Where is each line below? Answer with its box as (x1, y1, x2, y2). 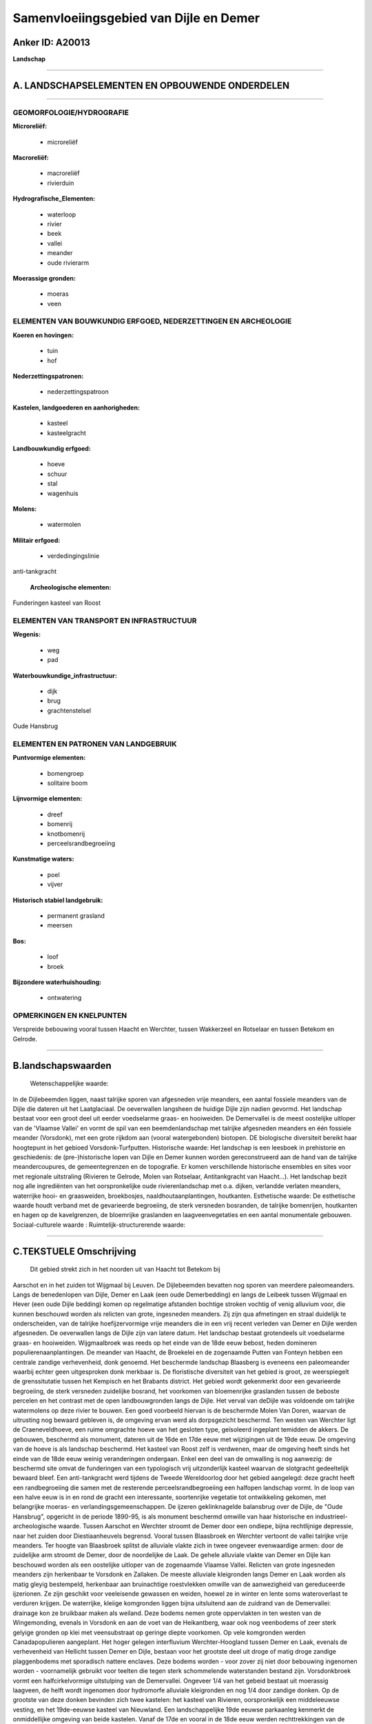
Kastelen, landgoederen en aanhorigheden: (12, 403, 141, 412)
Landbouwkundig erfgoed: (12, 444, 91, 452)
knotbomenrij (47, 830, 85, 838)
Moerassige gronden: (12, 274, 76, 282)
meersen (47, 921, 72, 930)
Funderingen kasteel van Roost (12, 599, 101, 607)
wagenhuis (47, 489, 79, 497)
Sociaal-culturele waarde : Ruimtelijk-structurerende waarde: (12, 1221, 186, 1229)
